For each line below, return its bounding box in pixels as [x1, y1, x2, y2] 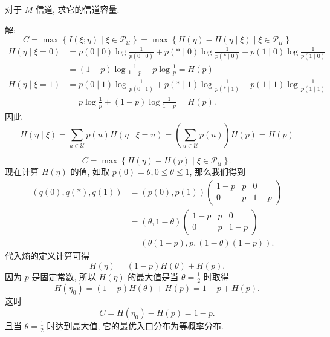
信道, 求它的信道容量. [35, 3, 120, 15]
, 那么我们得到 [189, 165, 246, 178]
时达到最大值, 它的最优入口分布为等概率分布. [47, 319, 224, 332]
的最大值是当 [128, 270, 179, 283]
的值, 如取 [70, 165, 109, 178]
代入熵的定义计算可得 [5, 249, 89, 261]
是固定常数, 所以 [31, 270, 96, 283]
